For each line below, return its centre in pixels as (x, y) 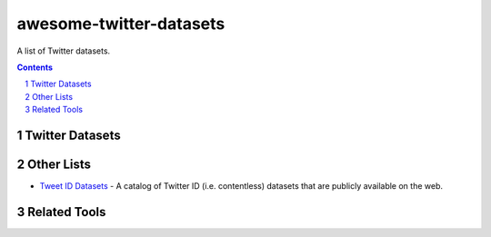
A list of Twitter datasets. (64, 51)
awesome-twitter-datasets (121, 24)
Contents (35, 67)
